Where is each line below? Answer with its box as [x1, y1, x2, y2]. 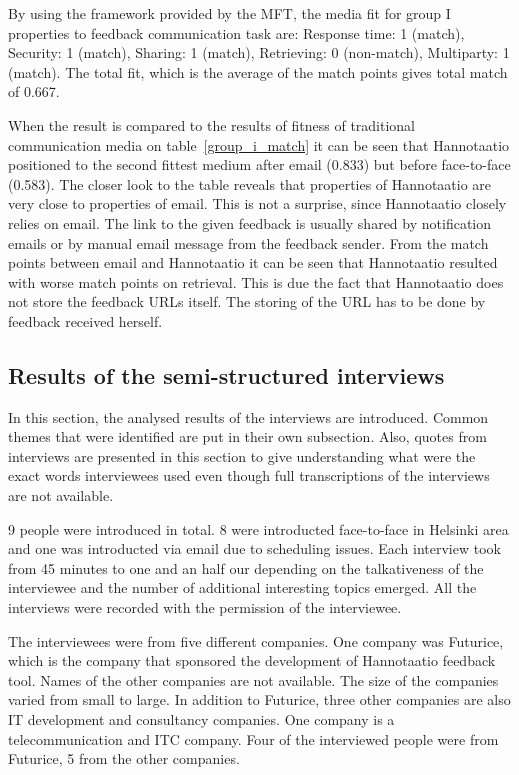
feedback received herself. [8, 310, 163, 331]
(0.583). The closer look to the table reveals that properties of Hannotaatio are [8, 173, 492, 194]
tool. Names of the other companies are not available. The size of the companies [8, 669, 499, 690]
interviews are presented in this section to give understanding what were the [8, 445, 476, 466]
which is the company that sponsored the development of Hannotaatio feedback [8, 650, 496, 671]
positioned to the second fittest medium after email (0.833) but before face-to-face [8, 154, 511, 175]
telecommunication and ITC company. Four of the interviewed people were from [8, 728, 499, 749]
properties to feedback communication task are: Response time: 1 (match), [8, 22, 465, 43]
